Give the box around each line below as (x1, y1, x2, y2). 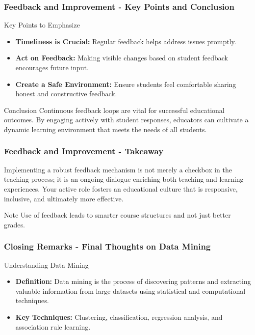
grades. (4, 219, 25, 229)
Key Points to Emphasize (4, 20, 80, 30)
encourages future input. (15, 62, 89, 72)
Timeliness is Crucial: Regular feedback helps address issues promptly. (15, 36, 236, 46)
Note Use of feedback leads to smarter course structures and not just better (4, 210, 231, 220)
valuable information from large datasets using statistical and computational (15, 285, 246, 296)
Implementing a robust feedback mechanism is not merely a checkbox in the (4, 164, 232, 174)
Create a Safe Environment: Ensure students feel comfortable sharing (15, 79, 236, 89)
